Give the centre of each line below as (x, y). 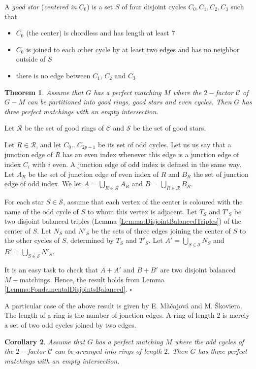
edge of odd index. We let (43, 184)
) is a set (100, 6)
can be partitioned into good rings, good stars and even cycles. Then (129, 102)
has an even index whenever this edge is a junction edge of (151, 154)
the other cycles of (32, 240)
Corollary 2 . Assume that (45, 341)
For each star (24, 201)
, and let (49, 144)
